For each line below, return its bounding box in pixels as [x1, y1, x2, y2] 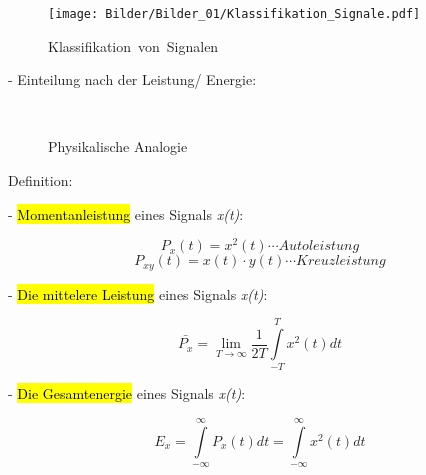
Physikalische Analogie [48, 136, 188, 157]
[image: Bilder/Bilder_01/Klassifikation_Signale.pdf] [48, 7, 421, 21]
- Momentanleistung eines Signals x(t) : [8, 203, 244, 224]
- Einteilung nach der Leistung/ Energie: [8, 69, 257, 90]
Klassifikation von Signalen [48, 35, 219, 56]
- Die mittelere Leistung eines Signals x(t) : [8, 283, 268, 304]
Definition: [8, 170, 73, 191]
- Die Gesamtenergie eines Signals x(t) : [8, 383, 246, 404]
